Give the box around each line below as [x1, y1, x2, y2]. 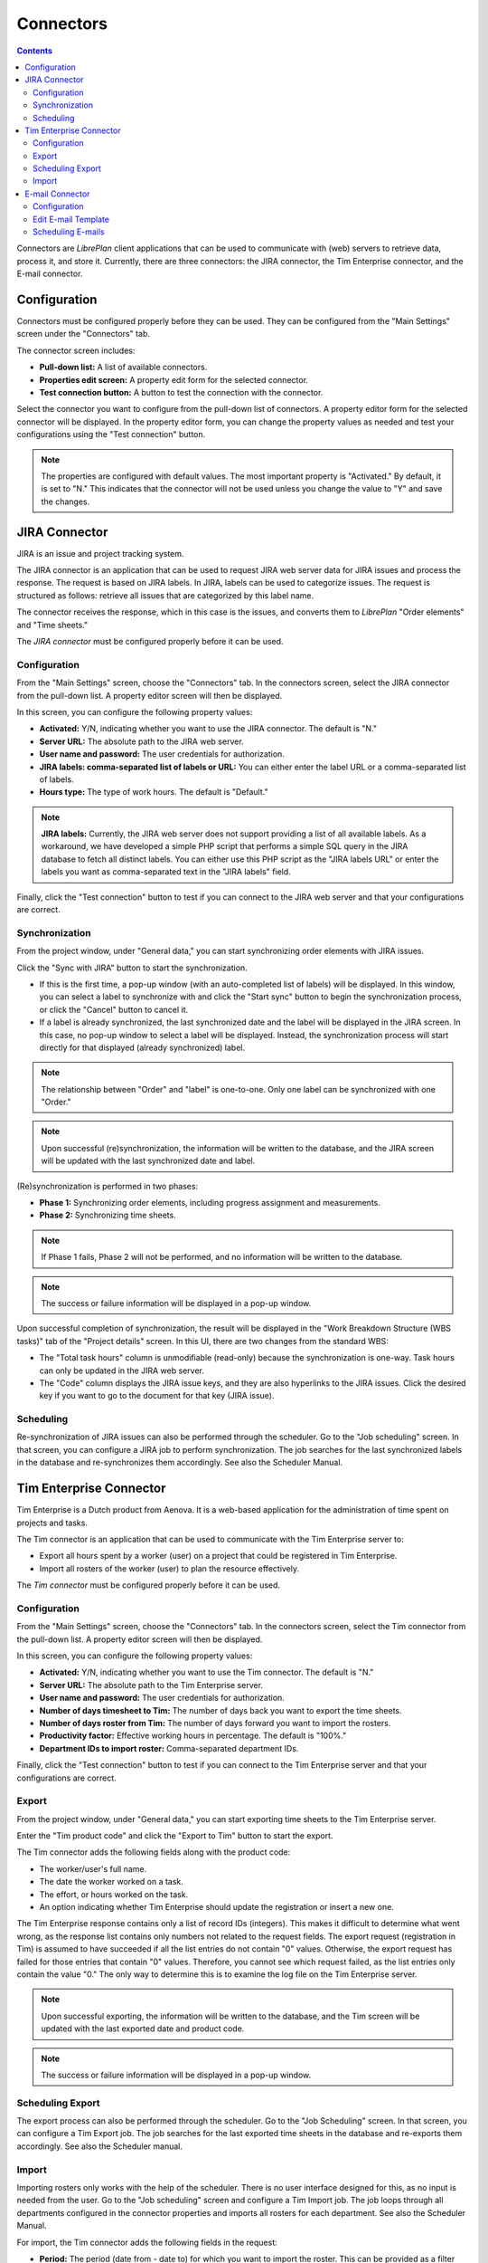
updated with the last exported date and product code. [41, 2023, 245, 2034]
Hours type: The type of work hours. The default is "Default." [39, 787, 268, 797]
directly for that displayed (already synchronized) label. [39, 1042, 246, 1053]
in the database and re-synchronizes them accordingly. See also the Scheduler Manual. [16, 1457, 343, 1468]
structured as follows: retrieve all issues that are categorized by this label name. [16, 589, 314, 601]
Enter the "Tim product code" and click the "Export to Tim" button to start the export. [16, 1830, 333, 1841]
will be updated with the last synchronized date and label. [41, 1155, 256, 1167]
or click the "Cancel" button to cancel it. [39, 1004, 189, 1015]
